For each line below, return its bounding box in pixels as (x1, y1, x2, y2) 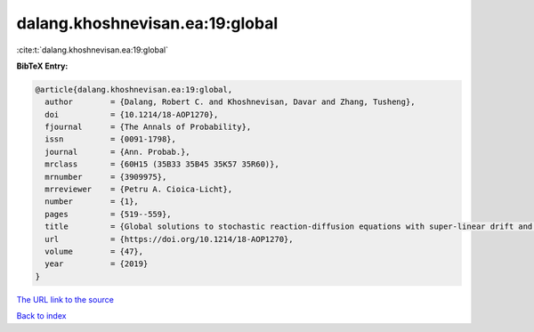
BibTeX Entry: (16, 61, 69, 71)
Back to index (16, 311, 67, 321)
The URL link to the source (16, 294, 115, 304)
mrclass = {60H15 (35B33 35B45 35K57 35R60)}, (44, 159, 279, 169)
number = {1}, (44, 197, 140, 206)
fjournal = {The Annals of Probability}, (44, 122, 252, 133)
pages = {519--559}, (44, 209, 173, 219)
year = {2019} (44, 259, 149, 269)
